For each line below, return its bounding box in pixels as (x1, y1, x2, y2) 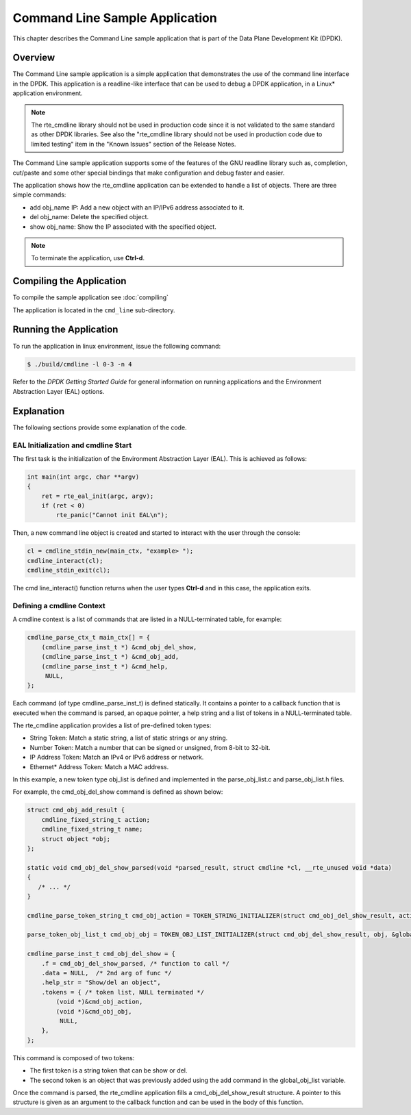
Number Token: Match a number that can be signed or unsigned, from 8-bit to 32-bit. (29, 743, 271, 751)
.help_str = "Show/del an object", (41, 979, 161, 986)
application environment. (12, 89, 83, 97)
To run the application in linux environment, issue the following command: (12, 342, 221, 350)
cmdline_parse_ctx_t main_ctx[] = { (27, 634, 151, 642)
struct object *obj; (41, 835, 111, 842)
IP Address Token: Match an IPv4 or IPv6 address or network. (29, 753, 204, 762)
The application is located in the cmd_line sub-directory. (12, 305, 175, 314)
